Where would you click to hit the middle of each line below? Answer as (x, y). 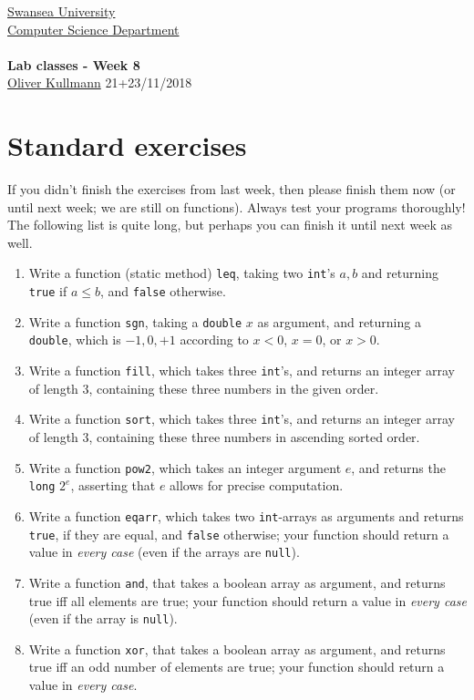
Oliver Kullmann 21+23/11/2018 (100, 82)
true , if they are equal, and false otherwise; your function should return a (239, 534)
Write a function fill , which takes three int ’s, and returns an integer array (242, 371)
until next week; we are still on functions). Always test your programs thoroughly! (237, 206)
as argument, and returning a (339, 321)
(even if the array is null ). (103, 618)
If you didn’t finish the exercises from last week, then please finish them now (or (232, 189)
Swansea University (62, 11)
